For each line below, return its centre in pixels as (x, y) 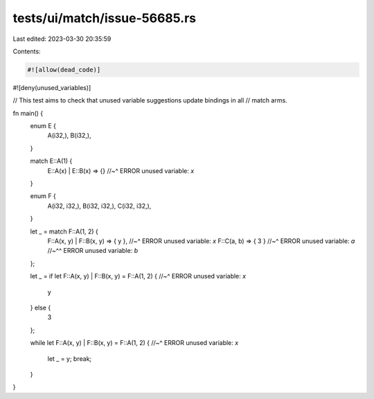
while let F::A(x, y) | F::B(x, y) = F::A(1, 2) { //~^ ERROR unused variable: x (134, 343)
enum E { (43, 126)
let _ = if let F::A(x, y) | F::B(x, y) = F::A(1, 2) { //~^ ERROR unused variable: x (138, 276)
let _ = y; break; (70, 358)
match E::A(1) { (51, 161)
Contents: (27, 51)
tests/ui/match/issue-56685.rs (105, 18)
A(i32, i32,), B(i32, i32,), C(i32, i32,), (99, 206)
